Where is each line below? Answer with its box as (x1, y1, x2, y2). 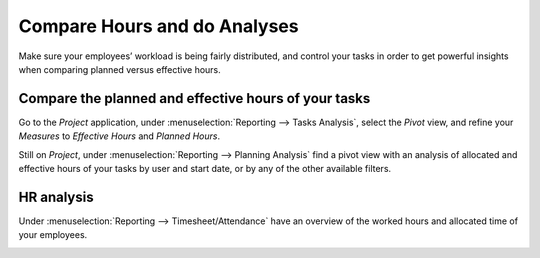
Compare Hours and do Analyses (18, 15, 299, 37)
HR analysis (18, 188, 94, 205)
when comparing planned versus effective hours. (18, 63, 222, 75)
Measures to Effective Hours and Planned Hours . (18, 130, 220, 142)
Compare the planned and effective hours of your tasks (18, 90, 371, 107)
